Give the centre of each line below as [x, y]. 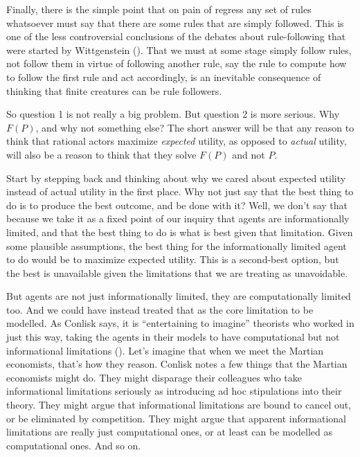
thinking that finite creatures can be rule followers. [114, 90]
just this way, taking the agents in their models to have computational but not [173, 337]
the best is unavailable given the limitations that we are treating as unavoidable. [177, 272]
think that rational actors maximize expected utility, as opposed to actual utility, [177, 141]
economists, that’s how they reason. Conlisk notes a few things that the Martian [177, 364]
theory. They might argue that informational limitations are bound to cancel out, [179, 405]
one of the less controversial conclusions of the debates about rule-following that [176, 36]
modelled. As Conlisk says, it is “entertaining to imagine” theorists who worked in [180, 323]
